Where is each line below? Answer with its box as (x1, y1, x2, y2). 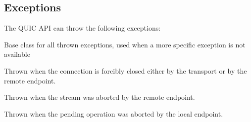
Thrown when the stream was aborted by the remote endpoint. (4, 92, 195, 102)
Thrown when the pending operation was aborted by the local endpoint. (4, 108, 223, 119)
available (4, 49, 30, 59)
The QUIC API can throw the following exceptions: (4, 23, 161, 33)
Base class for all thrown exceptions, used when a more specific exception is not (4, 39, 246, 49)
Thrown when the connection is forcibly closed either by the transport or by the (4, 65, 247, 76)
